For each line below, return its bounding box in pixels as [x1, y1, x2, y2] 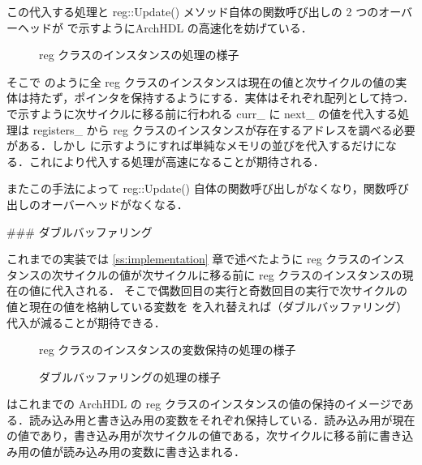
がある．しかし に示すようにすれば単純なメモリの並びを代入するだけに [6, 137, 385, 154]
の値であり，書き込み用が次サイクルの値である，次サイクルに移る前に [6, 427, 380, 444]
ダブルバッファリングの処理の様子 [39, 368, 221, 385]
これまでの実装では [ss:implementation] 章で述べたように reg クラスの [6, 250, 372, 267]
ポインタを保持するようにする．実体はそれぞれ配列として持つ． [74, 89, 415, 106]
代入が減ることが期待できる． [6, 314, 166, 331]
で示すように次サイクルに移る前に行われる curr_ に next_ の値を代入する [6, 105, 398, 122]
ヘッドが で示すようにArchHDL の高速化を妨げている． [17, 19, 312, 36]
